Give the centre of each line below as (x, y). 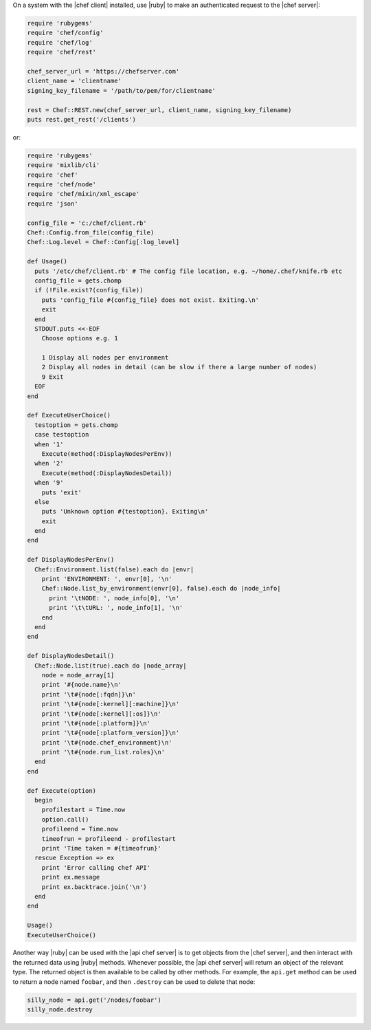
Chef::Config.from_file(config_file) (91, 232)
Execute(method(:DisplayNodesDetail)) (107, 473)
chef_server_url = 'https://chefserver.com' (103, 71)
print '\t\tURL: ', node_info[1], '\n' (116, 608)
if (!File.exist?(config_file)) (89, 290)
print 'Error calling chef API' (96, 867)
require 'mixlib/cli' (64, 165)
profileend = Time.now (80, 829)
